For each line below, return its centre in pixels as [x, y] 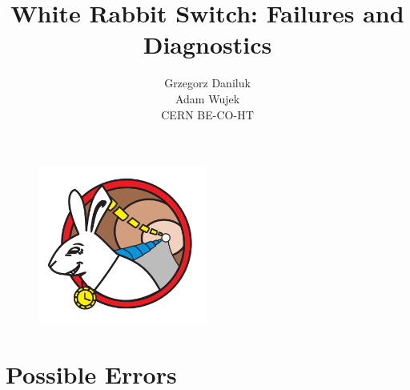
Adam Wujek [207, 98]
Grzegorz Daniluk [207, 83]
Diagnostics [207, 44]
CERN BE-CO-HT [207, 114]
